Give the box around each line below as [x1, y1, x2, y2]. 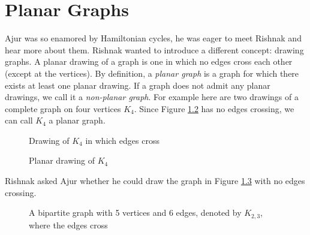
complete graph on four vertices [5, 102, 121, 115]
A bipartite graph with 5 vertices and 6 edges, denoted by [29, 206, 242, 219]
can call [5, 114, 33, 126]
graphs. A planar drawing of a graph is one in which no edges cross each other [5, 55, 293, 68]
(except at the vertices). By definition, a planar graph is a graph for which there [5, 67, 299, 79]
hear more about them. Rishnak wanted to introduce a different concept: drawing [5, 43, 304, 56]
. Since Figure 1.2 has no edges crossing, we [134, 102, 294, 115]
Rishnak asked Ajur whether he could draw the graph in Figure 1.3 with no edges [5, 174, 305, 187]
